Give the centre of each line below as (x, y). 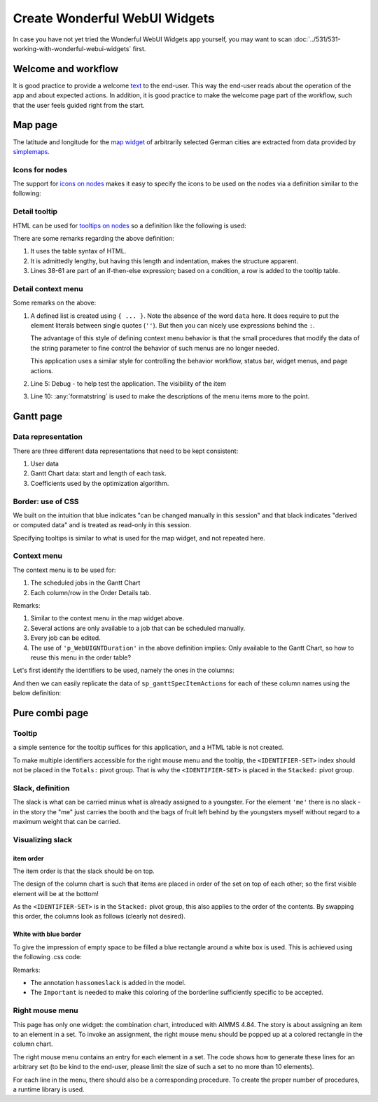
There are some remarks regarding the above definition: (93, 238)
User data (45, 463)
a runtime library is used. (49, 1089)
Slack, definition (41, 788)
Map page (35, 125)
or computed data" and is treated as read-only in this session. (102, 525)
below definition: (37, 693)
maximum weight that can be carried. (67, 821)
